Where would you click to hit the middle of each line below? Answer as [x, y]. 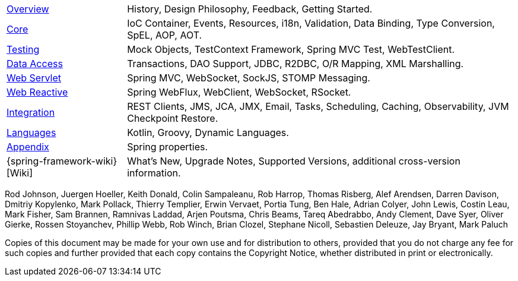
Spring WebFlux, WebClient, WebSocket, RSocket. [239, 92]
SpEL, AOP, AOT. [165, 35]
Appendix [28, 147]
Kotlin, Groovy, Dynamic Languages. [208, 132]
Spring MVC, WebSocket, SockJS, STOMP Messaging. [249, 78]
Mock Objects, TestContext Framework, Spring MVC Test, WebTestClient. [291, 49]
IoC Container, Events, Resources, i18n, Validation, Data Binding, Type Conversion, [311, 23]
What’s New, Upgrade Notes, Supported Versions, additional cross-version [294, 161]
